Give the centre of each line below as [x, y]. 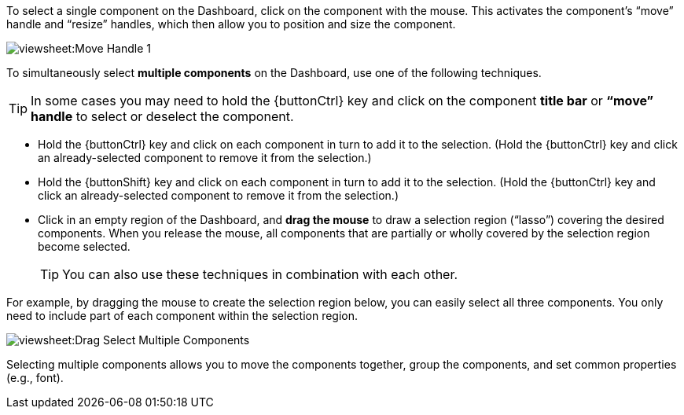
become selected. [84, 246]
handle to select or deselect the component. [162, 116]
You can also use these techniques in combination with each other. [260, 274]
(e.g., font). [35, 378]
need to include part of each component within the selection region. [182, 316]
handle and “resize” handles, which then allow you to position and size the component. [231, 24]
